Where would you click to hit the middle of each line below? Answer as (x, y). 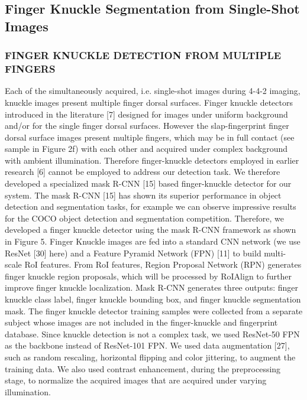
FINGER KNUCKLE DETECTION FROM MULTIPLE (143, 55)
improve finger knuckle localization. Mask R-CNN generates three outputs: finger (152, 287)
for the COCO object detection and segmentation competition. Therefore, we (144, 218)
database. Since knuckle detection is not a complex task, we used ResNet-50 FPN (152, 334)
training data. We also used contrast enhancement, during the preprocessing (143, 368)
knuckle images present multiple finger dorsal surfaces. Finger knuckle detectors (149, 102)
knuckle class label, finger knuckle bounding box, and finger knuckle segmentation (153, 299)
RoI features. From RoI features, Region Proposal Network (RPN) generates (163, 264)
